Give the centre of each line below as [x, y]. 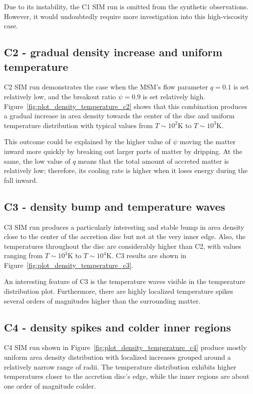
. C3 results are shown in [149, 255]
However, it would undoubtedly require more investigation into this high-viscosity [126, 16]
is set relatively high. [174, 96]
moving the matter [208, 142]
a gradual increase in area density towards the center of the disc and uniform [119, 116]
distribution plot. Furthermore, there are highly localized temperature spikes [119, 291]
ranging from [23, 255]
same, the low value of [37, 161]
